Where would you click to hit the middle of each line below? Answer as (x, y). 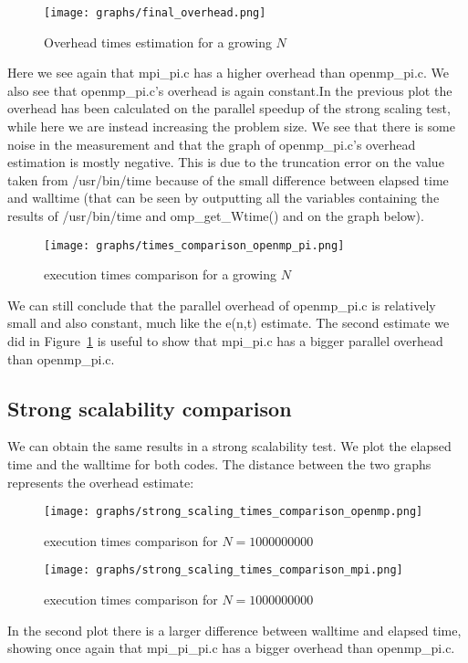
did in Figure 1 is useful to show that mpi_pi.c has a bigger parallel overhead (225, 341)
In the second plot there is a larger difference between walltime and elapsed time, (234, 630)
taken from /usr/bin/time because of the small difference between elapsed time (228, 179)
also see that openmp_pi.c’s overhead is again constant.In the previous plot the (230, 90)
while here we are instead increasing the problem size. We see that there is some (231, 126)
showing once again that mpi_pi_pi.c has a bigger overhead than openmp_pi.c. (231, 648)
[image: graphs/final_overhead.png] (155, 13)
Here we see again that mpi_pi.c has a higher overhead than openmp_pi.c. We (229, 73)
